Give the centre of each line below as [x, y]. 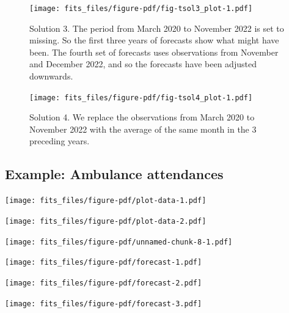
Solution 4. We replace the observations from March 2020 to [142, 117]
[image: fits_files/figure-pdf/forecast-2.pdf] [104, 283]
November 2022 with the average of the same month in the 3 [143, 129]
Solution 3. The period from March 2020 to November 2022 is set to [157, 28]
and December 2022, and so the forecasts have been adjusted [143, 64]
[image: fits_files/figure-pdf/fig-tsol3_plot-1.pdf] [141, 9]
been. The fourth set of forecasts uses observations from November [154, 52]
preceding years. [60, 141]
